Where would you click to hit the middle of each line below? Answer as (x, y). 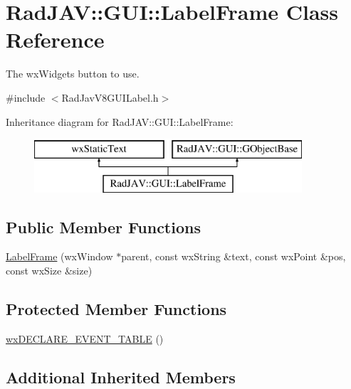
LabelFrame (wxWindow (59, 256)
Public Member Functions (103, 227)
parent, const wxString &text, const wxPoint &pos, (234, 256)
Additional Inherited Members (121, 377)
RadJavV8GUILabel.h (110, 97)
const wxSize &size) (49, 271)
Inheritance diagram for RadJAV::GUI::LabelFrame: (120, 121)
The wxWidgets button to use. (73, 74)
